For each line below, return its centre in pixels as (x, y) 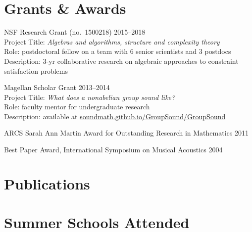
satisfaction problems (36, 70)
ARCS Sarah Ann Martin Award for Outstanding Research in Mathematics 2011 (126, 133)
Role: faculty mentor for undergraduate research (77, 107)
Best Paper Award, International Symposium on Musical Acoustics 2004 (113, 150)
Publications (47, 183)
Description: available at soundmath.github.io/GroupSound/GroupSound (115, 116)
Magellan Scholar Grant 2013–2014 (57, 87)
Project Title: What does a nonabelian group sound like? (90, 97)
